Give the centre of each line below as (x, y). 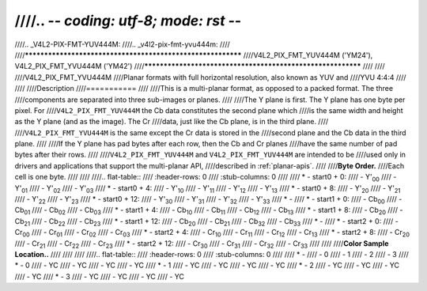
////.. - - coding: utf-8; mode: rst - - (128, 21)
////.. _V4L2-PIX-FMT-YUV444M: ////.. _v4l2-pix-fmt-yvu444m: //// (123, 44)
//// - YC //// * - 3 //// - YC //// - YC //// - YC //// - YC (100, 276)
